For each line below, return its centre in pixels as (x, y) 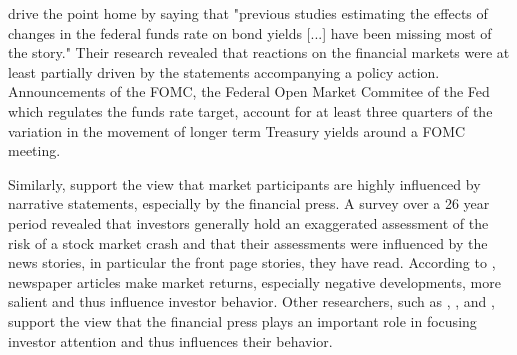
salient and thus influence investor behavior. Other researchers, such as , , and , (251, 301)
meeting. (34, 150)
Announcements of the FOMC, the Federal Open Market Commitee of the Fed (249, 91)
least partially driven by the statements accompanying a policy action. (224, 71)
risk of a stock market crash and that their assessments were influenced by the (248, 242)
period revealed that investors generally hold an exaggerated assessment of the (248, 222)
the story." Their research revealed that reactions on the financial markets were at (259, 52)
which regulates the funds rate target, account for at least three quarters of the (250, 110)
